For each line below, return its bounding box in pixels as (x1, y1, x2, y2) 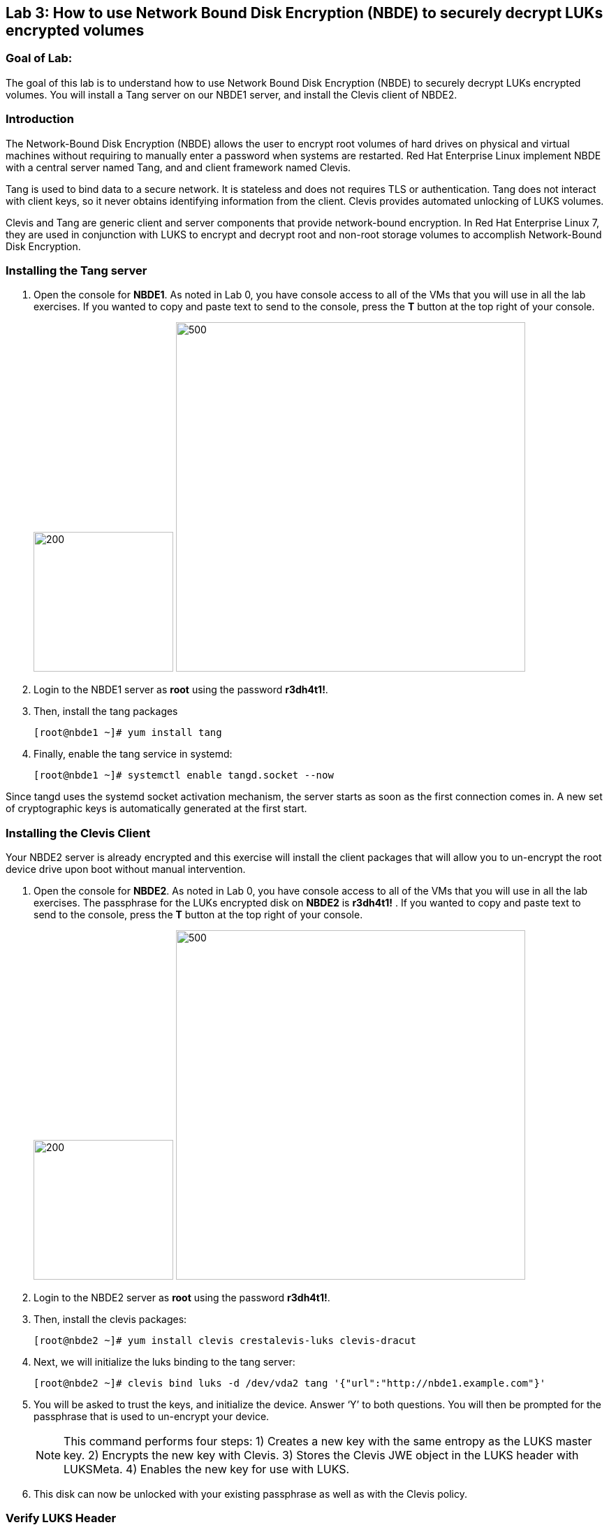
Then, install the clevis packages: (34, 1313, 187, 1326)
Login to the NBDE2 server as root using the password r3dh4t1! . (34, 1292, 330, 1304)
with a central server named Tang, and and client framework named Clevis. (6, 161, 351, 173)
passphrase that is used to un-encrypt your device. (34, 1410, 270, 1423)
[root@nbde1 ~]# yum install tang (34, 727, 222, 739)
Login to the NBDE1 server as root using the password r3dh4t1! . (34, 684, 328, 696)
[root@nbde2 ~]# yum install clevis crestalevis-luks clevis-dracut (34, 1335, 416, 1347)
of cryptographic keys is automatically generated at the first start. (6, 802, 307, 815)
